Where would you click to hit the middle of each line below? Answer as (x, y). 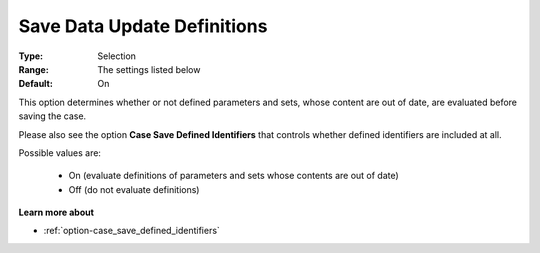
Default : (36, 84)
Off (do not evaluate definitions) (134, 189)
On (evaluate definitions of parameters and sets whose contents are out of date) (233, 176)
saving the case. (52, 116)
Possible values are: (60, 152)
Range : (33, 69)
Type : (31, 56)
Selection (117, 56)
